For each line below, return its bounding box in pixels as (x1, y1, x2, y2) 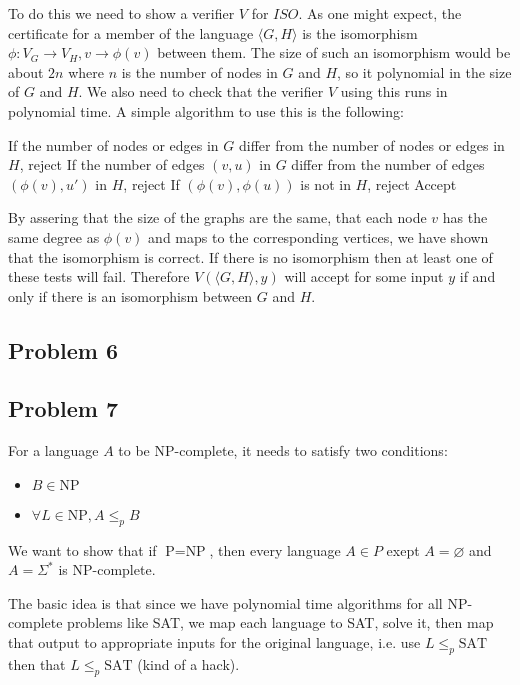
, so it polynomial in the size (337, 61, 512, 82)
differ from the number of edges (291, 154, 485, 175)
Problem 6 (8, 334, 118, 365)
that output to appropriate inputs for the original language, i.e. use (8, 632, 421, 653)
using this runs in (340, 81, 448, 102)
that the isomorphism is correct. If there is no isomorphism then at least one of (8, 246, 493, 267)
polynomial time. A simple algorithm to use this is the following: (8, 100, 404, 121)
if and (459, 266, 496, 287)
